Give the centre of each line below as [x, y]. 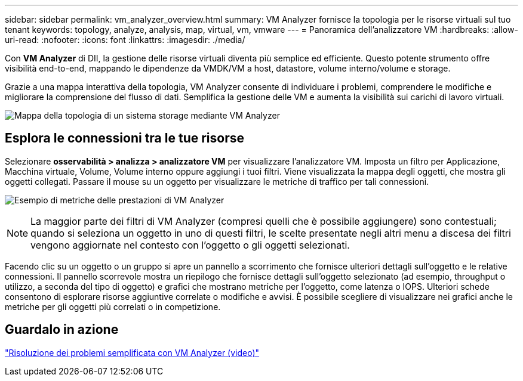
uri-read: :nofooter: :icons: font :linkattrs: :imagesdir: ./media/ [125, 40]
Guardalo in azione [62, 330]
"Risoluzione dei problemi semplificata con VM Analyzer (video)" [132, 352]
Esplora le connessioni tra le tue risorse [124, 138]
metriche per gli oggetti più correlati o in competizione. [113, 306]
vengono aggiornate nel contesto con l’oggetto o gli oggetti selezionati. [190, 245]
